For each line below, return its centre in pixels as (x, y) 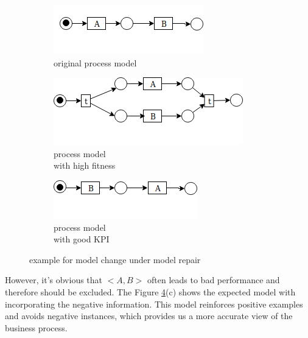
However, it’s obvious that (54, 280)
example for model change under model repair (115, 259)
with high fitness (85, 165)
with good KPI (82, 239)
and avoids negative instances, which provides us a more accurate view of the (149, 316)
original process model (95, 62)
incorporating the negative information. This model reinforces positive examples (154, 304)
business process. (36, 327)
